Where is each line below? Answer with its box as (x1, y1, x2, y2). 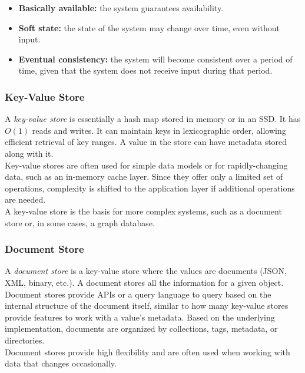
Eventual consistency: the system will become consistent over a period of (18, 52, 293, 65)
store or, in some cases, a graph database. (5, 216, 155, 229)
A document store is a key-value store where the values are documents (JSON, (5, 265, 287, 277)
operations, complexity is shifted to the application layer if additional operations (5, 181, 295, 194)
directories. (5, 334, 45, 346)
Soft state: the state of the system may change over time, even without (18, 21, 280, 34)
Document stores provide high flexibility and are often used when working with (5, 345, 290, 358)
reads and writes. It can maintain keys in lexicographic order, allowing (32, 124, 286, 136)
